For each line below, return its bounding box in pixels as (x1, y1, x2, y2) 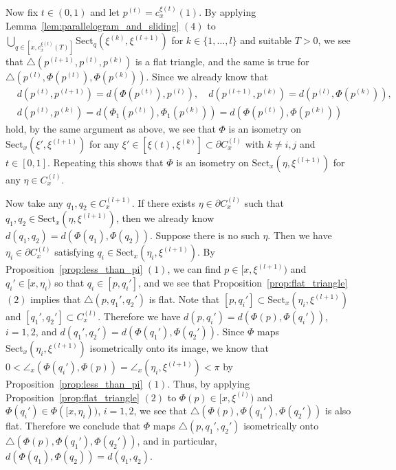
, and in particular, (137, 434, 217, 448)
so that (54, 276, 85, 290)
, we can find (167, 262, 221, 276)
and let (90, 5, 120, 19)
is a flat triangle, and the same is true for (135, 54, 309, 69)
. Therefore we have (98, 309, 181, 324)
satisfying (54, 245, 94, 259)
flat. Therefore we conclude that (5, 418, 141, 433)
